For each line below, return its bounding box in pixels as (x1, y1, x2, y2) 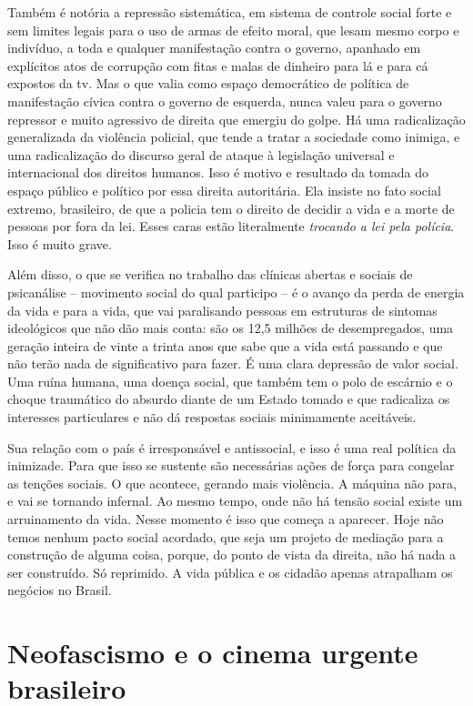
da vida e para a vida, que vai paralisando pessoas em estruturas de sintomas (7, 300, 438, 319)
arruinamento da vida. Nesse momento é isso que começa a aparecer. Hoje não (7, 509, 444, 529)
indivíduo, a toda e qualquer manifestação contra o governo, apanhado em (7, 38, 421, 57)
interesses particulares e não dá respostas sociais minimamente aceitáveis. (7, 408, 417, 427)
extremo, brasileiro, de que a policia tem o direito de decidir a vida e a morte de (7, 198, 455, 217)
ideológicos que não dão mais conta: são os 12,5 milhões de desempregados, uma (7, 318, 454, 338)
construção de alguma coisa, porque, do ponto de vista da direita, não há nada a (7, 545, 457, 564)
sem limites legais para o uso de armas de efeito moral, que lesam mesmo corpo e (7, 20, 459, 39)
